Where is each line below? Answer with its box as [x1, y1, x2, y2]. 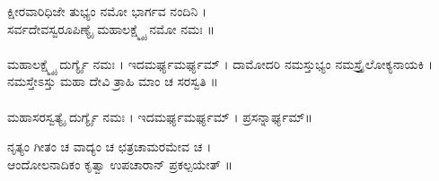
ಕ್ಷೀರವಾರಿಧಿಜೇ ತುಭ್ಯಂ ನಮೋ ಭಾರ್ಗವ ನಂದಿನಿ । [7, 2, 207, 20]
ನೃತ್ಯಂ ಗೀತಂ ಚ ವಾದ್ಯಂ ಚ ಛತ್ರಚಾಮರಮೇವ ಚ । [7, 137, 212, 156]
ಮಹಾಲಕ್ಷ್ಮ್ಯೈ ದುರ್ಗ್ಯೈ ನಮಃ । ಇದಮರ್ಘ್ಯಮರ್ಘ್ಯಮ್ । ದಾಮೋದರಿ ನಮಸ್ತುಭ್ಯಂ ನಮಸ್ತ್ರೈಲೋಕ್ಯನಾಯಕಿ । [7, 54, 433, 73]
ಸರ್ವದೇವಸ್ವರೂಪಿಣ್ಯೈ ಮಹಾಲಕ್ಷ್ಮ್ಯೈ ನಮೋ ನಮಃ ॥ [7, 19, 215, 38]
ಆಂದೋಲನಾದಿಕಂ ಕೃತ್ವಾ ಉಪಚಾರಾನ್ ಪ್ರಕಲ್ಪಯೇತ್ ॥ [7, 154, 233, 173]
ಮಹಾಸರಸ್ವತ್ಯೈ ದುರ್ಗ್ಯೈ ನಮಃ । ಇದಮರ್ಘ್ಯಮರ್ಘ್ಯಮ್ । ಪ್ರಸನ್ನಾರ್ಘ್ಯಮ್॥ [7, 107, 312, 125]
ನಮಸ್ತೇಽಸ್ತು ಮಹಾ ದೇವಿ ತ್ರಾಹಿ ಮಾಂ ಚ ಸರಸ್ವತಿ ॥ [7, 72, 218, 90]
